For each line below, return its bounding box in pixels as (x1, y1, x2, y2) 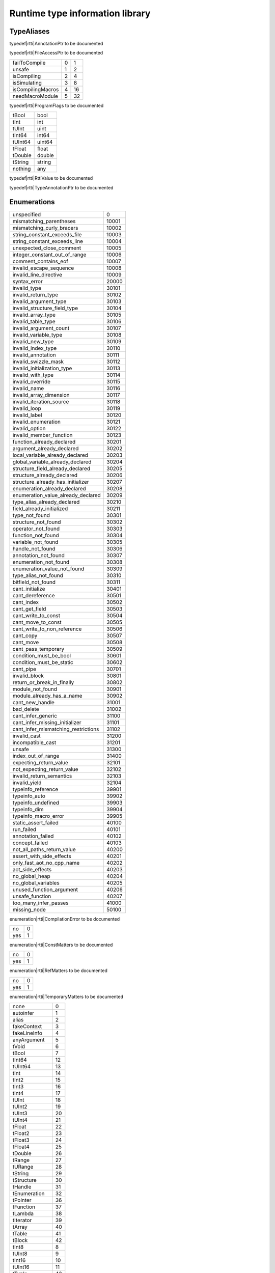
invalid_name (12, 384, 44, 392)
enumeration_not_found (12, 558, 70, 565)
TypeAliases (9, 27, 50, 36)
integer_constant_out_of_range (12, 251, 87, 258)
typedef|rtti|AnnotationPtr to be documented (9, 41, 103, 47)
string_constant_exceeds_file (12, 231, 82, 238)
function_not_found (12, 532, 60, 539)
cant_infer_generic (12, 712, 58, 719)
